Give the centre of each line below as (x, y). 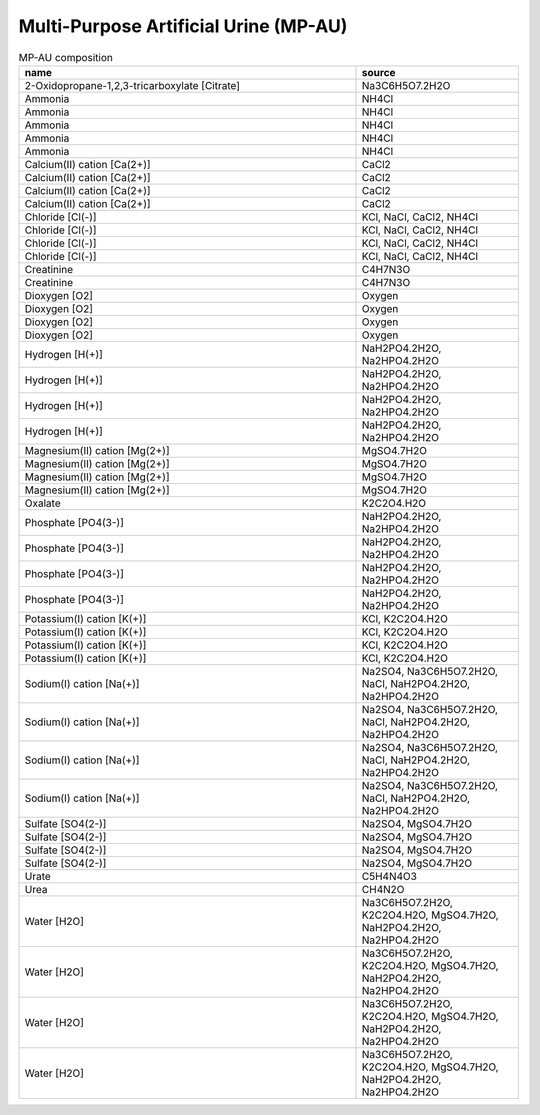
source (378, 72)
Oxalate (42, 503)
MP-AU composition (66, 57)
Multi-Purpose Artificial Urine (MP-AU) (183, 26)
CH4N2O (383, 889)
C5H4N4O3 (389, 876)
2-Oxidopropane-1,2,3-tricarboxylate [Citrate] (132, 85)
